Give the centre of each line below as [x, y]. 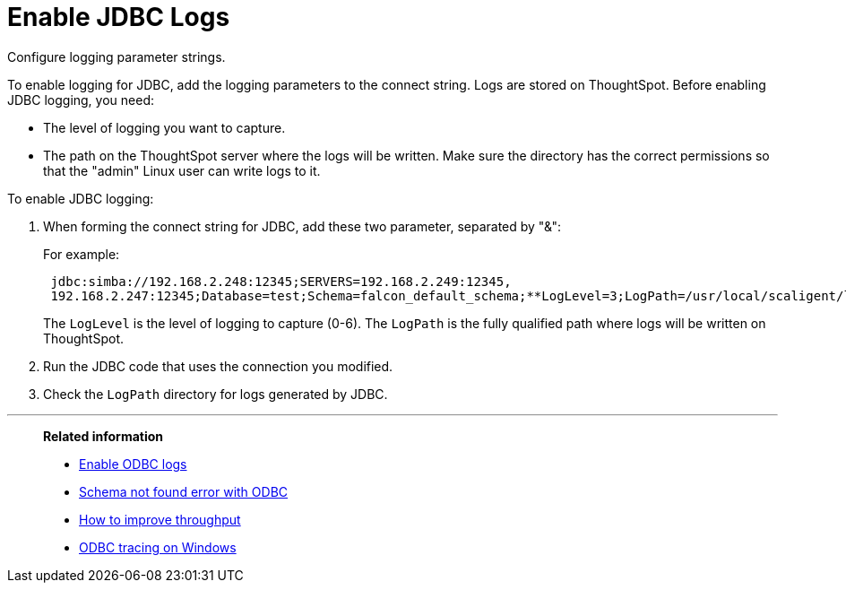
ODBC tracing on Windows [158, 547]
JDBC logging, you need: [81, 100]
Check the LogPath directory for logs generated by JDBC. [216, 394]
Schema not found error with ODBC [184, 491]
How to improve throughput [160, 519]
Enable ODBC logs [133, 464]
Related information [104, 436]
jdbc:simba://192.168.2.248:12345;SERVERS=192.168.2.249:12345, [281, 281]
